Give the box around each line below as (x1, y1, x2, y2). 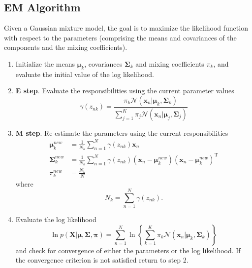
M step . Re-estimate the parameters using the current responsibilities (15, 127, 228, 138)
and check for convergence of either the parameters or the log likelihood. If (15, 245, 241, 255)
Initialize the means (15, 58, 75, 69)
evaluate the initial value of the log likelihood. (15, 69, 154, 79)
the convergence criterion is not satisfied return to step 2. (15, 255, 189, 265)
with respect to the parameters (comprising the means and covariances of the (4, 32, 237, 42)
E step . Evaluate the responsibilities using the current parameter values (15, 85, 234, 96)
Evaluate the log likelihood (15, 214, 96, 225)
